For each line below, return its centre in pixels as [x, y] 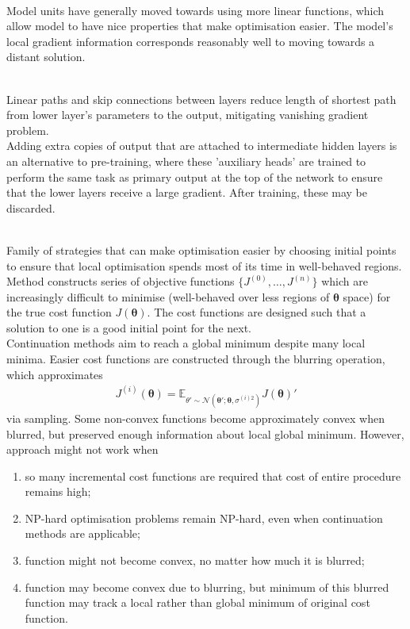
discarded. [31, 207]
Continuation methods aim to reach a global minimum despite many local [186, 343]
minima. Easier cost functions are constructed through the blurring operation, [196, 359]
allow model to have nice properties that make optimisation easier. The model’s [200, 26]
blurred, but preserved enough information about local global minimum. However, [205, 433]
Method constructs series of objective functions [121, 281]
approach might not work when [82, 449]
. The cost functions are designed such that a [257, 312]
